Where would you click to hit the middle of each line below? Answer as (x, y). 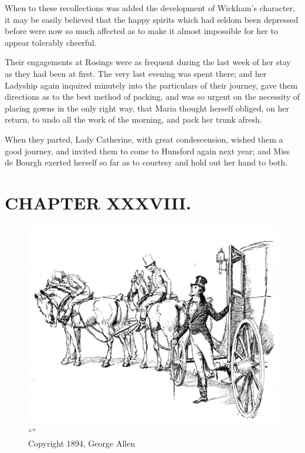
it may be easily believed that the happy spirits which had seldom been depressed (152, 19)
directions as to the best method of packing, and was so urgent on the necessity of (152, 97)
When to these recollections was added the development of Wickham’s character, (150, 8)
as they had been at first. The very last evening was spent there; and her (136, 73)
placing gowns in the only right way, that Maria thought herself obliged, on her (147, 108)
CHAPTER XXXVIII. (98, 202)
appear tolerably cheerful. (51, 42)
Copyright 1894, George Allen (82, 443)
